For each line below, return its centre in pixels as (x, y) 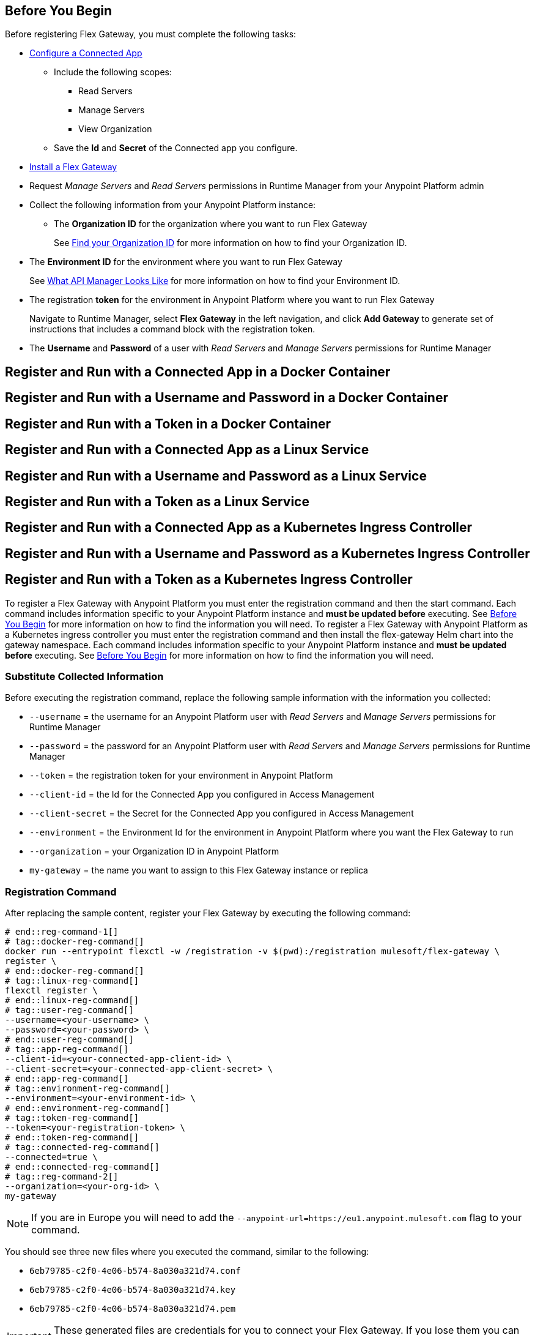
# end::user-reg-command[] (69, 1040)
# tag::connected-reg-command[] (82, 1147)
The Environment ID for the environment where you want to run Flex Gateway (186, 262)
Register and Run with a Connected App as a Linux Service (187, 450)
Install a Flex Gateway (73, 167)
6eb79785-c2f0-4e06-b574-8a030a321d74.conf (135, 1271)
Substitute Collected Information (84, 677)
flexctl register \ (51, 991)
